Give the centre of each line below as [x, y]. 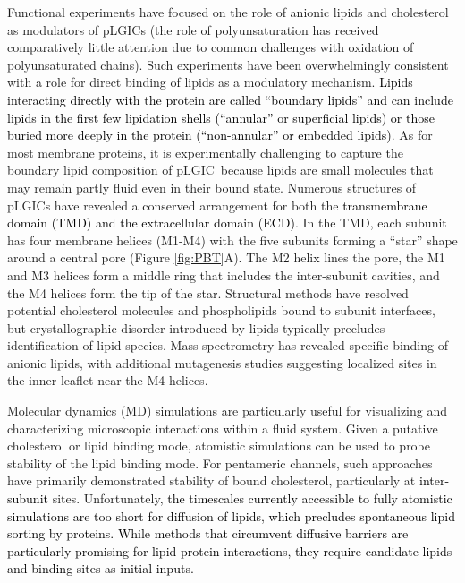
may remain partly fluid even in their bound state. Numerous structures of [212, 187]
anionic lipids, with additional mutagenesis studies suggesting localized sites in [222, 362]
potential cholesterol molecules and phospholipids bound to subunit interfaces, [221, 310]
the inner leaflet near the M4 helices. [108, 380]
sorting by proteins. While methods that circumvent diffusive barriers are [208, 533]
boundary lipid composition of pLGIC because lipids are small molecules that [220, 170]
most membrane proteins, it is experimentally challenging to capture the [205, 152]
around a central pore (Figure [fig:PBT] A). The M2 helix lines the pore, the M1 [226, 257]
